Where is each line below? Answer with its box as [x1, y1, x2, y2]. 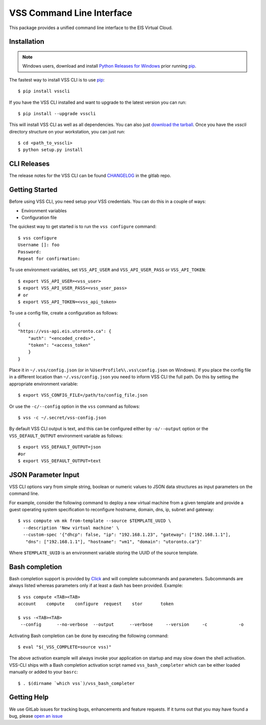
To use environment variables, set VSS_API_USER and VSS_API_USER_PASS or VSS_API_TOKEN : [9, 267, 206, 273]
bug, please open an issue [9, 713, 63, 719]
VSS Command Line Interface [9, 7, 133, 18]
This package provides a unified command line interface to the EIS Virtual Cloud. [9, 25, 173, 31]
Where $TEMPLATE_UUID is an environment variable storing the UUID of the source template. [9, 550, 199, 556]
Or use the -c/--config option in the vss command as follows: [9, 403, 140, 409]
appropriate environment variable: [9, 381, 78, 387]
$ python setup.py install [18, 147, 83, 153]
